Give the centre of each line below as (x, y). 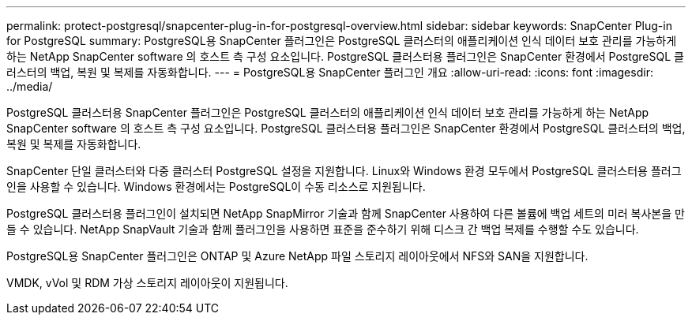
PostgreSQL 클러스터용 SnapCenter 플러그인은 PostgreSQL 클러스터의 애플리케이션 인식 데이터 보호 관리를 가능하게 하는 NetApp (328, 112)
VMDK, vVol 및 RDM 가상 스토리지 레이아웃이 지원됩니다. (147, 283)
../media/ (30, 86)
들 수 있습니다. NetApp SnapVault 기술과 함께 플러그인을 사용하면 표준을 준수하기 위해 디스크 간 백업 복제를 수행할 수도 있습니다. (323, 229)
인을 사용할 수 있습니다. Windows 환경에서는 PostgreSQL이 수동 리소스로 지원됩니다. (216, 187)
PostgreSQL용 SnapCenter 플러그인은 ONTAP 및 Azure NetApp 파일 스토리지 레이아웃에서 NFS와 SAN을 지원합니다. (297, 256)
